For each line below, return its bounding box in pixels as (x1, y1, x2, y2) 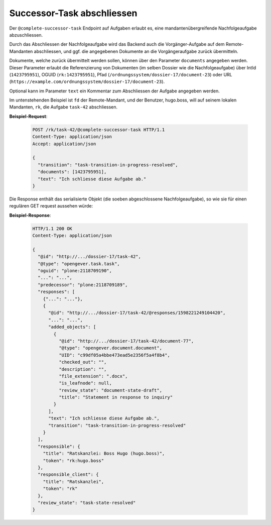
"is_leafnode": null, (58, 380, 112, 386)
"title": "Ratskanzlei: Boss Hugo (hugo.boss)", (43, 451, 165, 457)
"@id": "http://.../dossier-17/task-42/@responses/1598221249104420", (48, 310, 226, 316)
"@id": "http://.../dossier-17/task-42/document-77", (58, 338, 194, 344)
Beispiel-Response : (9, 212, 51, 218)
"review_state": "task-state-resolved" (38, 500, 136, 505)
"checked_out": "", (58, 359, 107, 365)
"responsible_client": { (38, 472, 99, 477)
